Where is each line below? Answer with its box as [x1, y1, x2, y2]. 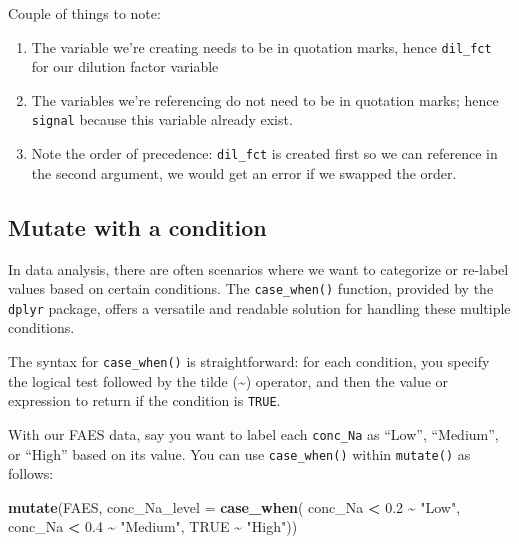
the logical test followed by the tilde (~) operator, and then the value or [8, 370, 449, 391]
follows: [8, 463, 54, 484]
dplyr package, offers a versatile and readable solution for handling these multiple [8, 297, 511, 318]
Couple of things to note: [8, 3, 161, 23]
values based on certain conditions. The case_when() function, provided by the [8, 278, 494, 299]
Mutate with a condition [8, 211, 267, 242]
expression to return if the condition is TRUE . [8, 390, 281, 411]
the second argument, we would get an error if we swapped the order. [31, 162, 457, 183]
